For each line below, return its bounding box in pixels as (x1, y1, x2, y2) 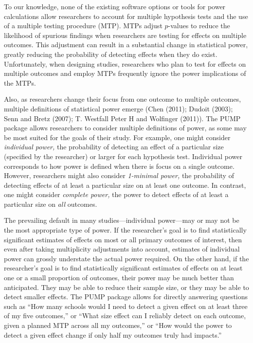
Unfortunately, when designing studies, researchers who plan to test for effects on (4, 58, 246, 69)
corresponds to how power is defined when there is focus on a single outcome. (4, 161, 235, 171)
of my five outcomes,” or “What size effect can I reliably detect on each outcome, (4, 310, 246, 321)
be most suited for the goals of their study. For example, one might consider (4, 132, 231, 142)
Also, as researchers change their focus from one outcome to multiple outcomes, (4, 94, 241, 104)
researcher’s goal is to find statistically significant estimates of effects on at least (4, 263, 243, 273)
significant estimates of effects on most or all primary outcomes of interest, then (4, 234, 242, 244)
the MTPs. (4, 77, 36, 88)
